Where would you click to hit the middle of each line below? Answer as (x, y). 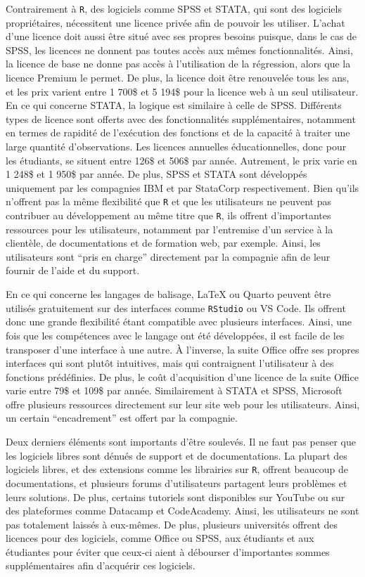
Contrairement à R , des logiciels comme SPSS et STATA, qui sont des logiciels (174, 8)
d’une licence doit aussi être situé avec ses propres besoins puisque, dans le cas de (181, 36)
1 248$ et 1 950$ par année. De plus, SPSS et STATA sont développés (156, 174)
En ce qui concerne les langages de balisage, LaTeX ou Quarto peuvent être (168, 294)
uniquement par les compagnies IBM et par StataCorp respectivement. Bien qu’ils (182, 187)
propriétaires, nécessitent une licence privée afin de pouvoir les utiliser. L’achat (175, 22)
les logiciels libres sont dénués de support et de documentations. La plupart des (177, 455)
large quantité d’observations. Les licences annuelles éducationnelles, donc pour (176, 146)
